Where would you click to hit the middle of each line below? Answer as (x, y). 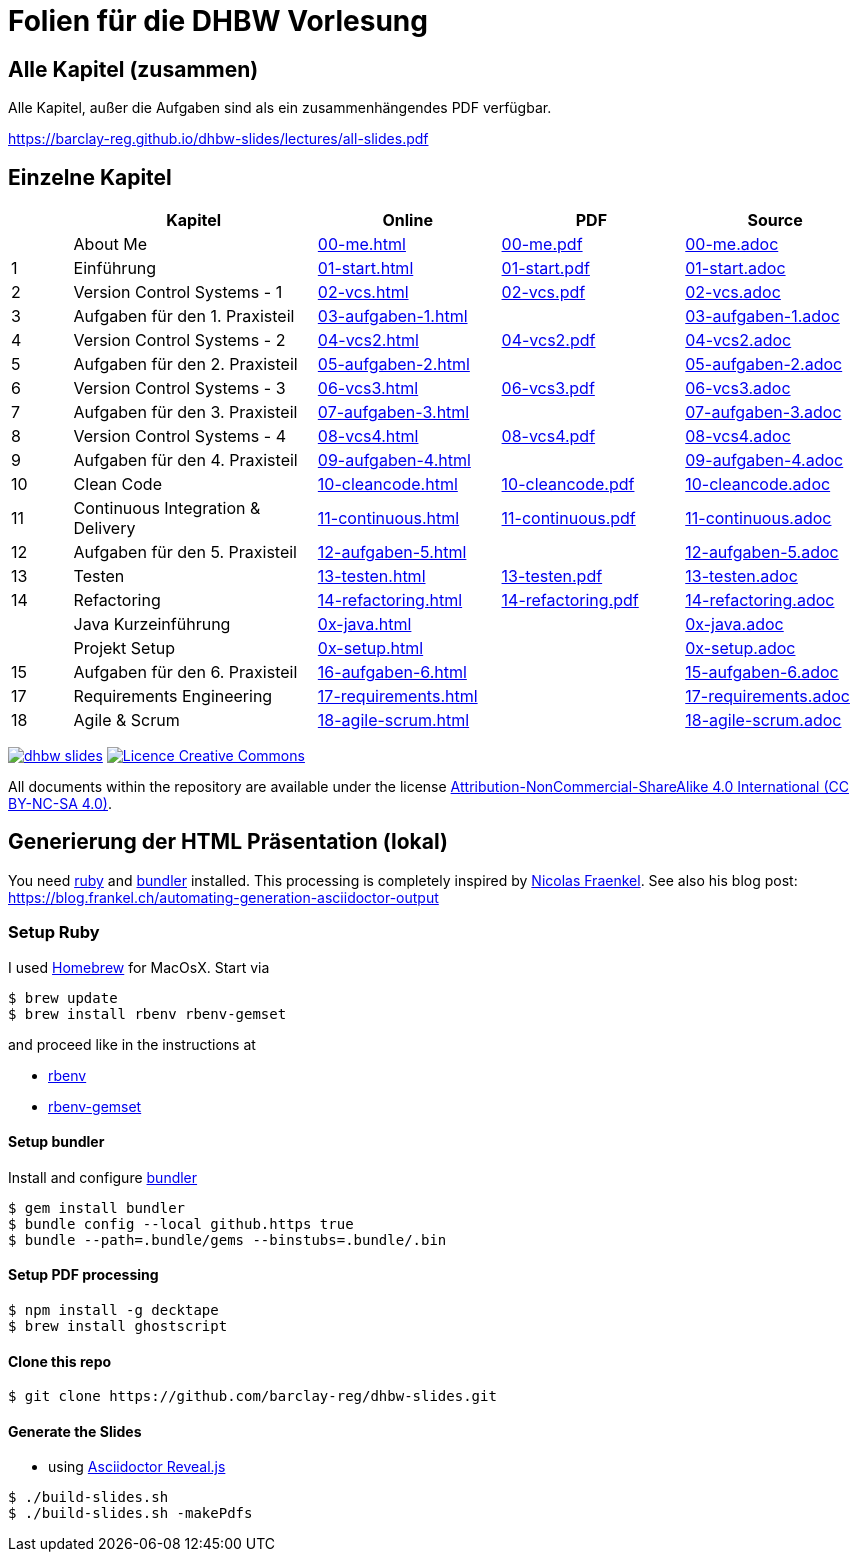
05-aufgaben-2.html (393, 364)
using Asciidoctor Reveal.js (137, 1467)
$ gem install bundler (97, 1207)
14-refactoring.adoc (760, 600)
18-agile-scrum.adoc (763, 720)
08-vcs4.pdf (548, 436)
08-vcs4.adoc (738, 436)
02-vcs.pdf (543, 292)
